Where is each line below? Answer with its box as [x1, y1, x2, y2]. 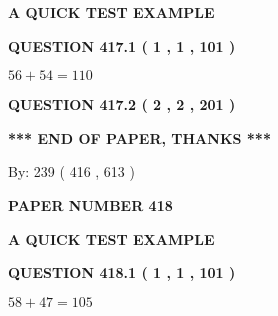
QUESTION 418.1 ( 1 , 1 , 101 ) [8, 262, 236, 283]
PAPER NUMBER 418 [8, 194, 173, 215]
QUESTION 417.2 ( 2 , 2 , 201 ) [8, 94, 236, 115]
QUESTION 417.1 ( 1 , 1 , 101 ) [8, 35, 236, 56]
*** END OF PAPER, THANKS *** [8, 127, 271, 148]
